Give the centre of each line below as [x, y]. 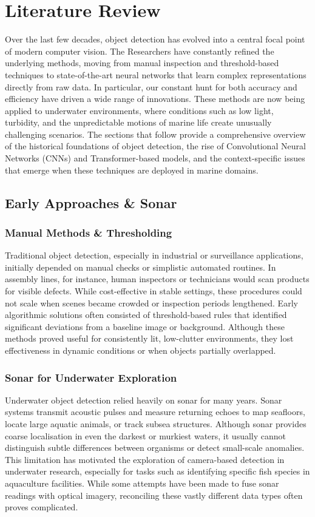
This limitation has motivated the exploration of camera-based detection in [145, 459]
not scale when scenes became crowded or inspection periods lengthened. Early [151, 302]
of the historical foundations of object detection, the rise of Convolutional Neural [155, 146]
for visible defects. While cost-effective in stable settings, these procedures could [154, 291]
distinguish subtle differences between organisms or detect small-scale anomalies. [155, 448]
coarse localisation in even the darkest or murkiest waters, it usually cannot [146, 435]
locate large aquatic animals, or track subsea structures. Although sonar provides [156, 424]
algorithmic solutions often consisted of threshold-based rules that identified [146, 315]
